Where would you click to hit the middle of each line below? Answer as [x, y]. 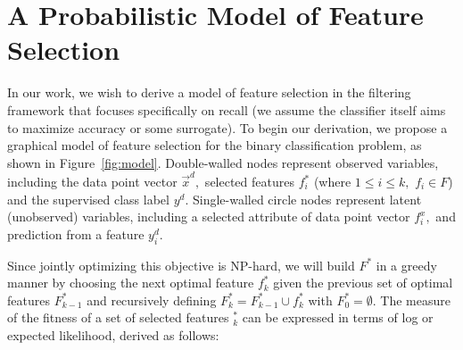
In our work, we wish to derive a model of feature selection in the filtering [209, 92]
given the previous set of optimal [363, 283]
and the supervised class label [88, 199]
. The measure [411, 300]
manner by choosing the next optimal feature [131, 283]
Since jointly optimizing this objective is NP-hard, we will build [181, 265]
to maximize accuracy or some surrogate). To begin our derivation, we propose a [227, 127]
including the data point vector [92, 181]
